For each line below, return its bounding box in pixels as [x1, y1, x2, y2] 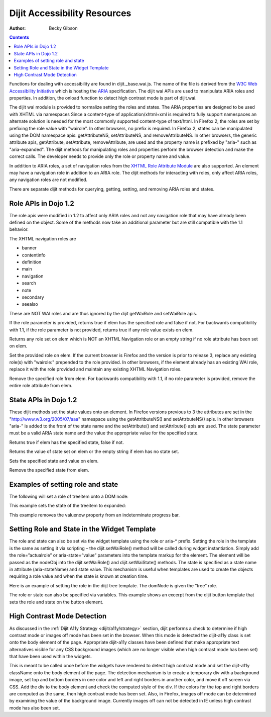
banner [22, 245, 37, 251]
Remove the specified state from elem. [9, 467, 90, 473]
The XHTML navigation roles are [9, 235, 76, 241]
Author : [9, 25, 26, 31]
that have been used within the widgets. [9, 654, 92, 660]
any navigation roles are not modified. [9, 176, 88, 183]
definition [22, 259, 42, 265]
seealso [22, 301, 38, 307]
